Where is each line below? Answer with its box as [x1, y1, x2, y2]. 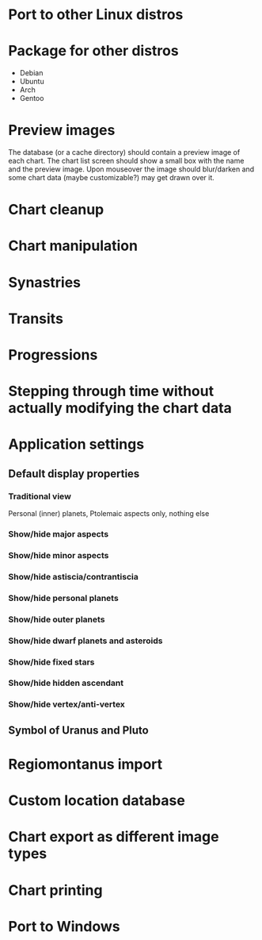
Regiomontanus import [8, 755, 163, 773]
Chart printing [8, 881, 103, 899]
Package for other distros [8, 42, 180, 60]
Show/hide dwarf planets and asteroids [8, 635, 163, 646]
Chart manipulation [8, 237, 139, 255]
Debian [19, 68, 44, 78]
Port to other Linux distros [8, 6, 184, 24]
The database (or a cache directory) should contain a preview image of [8, 148, 241, 157]
